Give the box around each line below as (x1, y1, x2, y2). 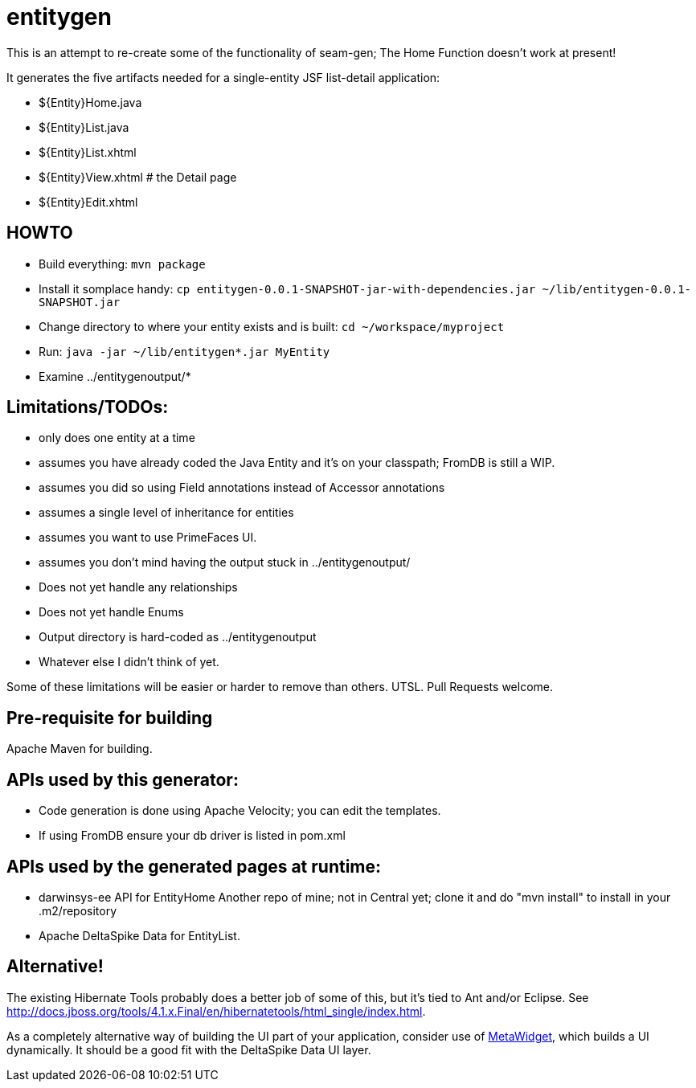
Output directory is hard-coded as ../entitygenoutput (39, 630, 317, 644)
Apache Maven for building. (6, 742, 153, 756)
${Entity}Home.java (39, 95, 142, 109)
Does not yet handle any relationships (39, 580, 238, 595)
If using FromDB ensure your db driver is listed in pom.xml (39, 828, 346, 843)
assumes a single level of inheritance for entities (39, 505, 294, 520)
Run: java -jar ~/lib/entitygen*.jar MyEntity (39, 344, 330, 358)
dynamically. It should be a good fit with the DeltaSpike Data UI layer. (6, 1042, 371, 1057)
